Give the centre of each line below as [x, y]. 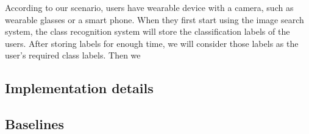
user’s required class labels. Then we [73, 55]
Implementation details [79, 88]
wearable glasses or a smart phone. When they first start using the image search [154, 19]
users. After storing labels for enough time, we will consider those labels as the [152, 43]
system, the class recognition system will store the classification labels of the [147, 31]
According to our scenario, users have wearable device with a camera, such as [149, 7]
